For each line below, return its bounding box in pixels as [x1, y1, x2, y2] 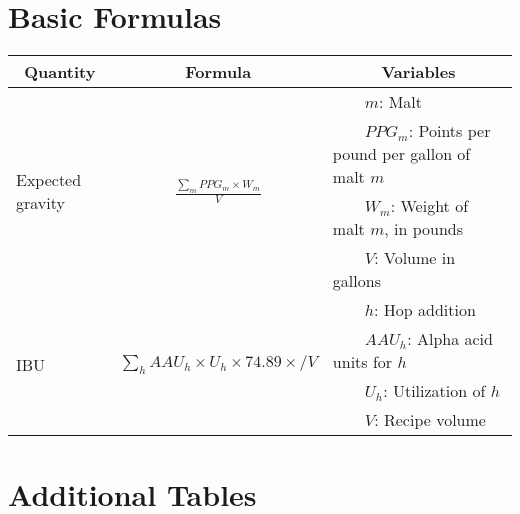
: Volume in [374, 246, 456, 270]
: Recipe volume [374, 408, 486, 432]
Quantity [24, 60, 96, 84]
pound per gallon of [332, 142, 471, 166]
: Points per [408, 119, 491, 143]
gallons [332, 269, 381, 293]
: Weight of [390, 194, 469, 218]
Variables [381, 60, 456, 84]
